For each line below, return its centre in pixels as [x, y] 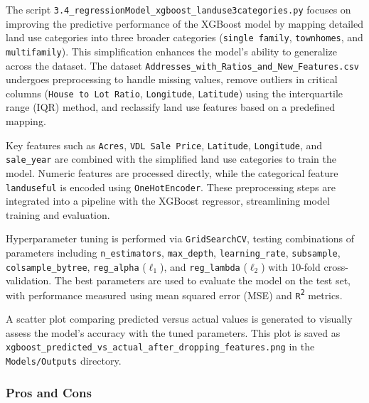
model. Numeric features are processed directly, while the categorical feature [172, 172]
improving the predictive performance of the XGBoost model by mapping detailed [184, 23]
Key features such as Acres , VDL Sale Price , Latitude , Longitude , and [164, 145]
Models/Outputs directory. [64, 361]
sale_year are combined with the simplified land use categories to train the [171, 159]
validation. [29, 280]
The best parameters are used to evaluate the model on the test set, [203, 280]
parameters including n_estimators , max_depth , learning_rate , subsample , [173, 253]
